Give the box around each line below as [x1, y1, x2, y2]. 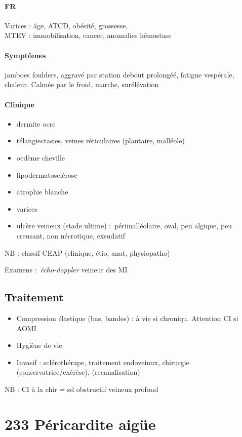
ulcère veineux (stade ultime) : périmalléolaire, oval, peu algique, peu [16, 220, 232, 231]
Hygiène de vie [16, 340, 62, 350]
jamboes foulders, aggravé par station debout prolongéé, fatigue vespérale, [5, 69, 234, 80]
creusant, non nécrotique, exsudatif [16, 230, 125, 241]
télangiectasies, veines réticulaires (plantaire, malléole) [16, 135, 185, 146]
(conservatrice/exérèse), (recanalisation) [16, 367, 140, 377]
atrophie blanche [16, 186, 68, 197]
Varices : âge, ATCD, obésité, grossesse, [5, 20, 128, 30]
